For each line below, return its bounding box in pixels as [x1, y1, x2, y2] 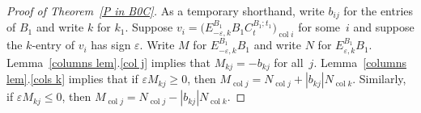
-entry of [32, 36, 74, 53]
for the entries [343, 2, 414, 19]
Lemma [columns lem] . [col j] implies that [6, 53, 210, 70]
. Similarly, [352, 70, 406, 87]
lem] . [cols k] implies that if [6, 70, 138, 87]
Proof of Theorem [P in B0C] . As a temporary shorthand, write [6, 2, 325, 19]
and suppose [353, 19, 415, 36]
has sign [91, 36, 131, 53]
